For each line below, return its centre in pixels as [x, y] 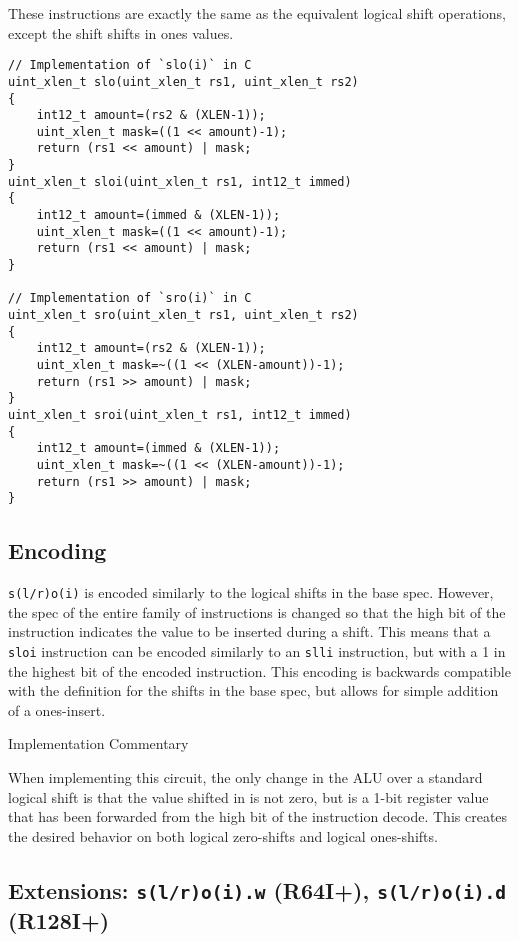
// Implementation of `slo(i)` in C [130, 65]
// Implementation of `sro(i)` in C [130, 298]
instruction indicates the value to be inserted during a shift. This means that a [249, 631]
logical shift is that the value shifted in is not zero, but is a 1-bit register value [248, 796]
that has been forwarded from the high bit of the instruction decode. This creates [258, 816]
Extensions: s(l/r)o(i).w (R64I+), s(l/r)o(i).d [257, 889]
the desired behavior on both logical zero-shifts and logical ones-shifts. [223, 835]
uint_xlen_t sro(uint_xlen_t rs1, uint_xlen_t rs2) [183, 315]
